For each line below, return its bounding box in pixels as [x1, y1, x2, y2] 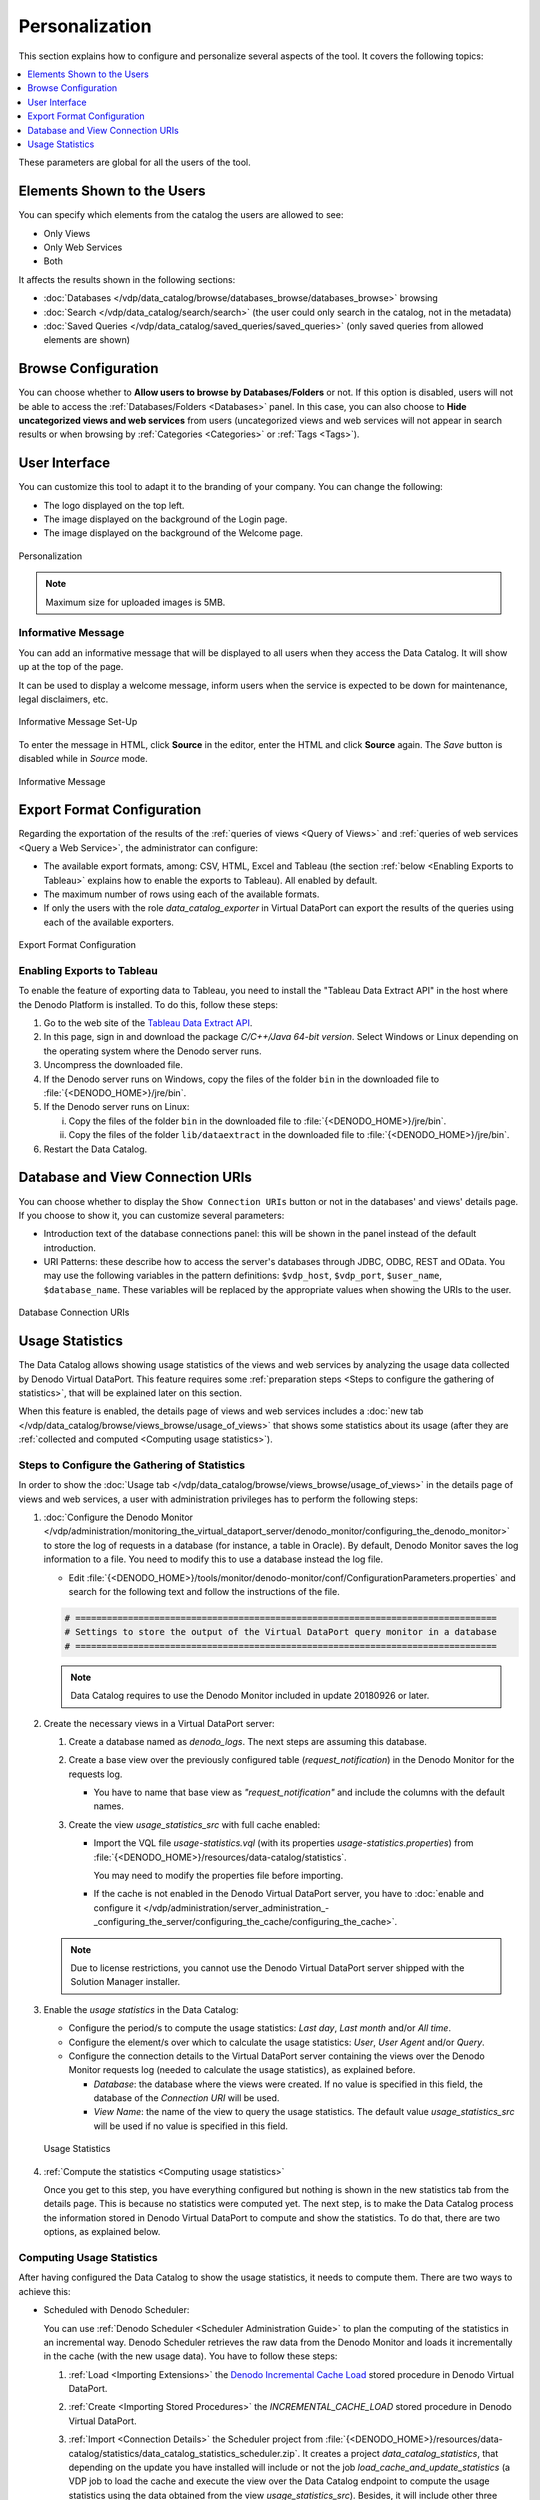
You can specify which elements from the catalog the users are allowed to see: [18, 209, 344, 221]
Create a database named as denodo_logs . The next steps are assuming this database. [68, 1735, 427, 1747]
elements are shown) [43, 334, 130, 346]
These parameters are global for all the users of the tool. [18, 156, 252, 169]
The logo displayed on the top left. [43, 499, 185, 511]
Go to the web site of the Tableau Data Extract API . [43, 1017, 253, 1029]
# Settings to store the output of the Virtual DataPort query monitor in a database [64, 1626, 497, 1638]
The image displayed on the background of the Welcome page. [43, 527, 304, 539]
